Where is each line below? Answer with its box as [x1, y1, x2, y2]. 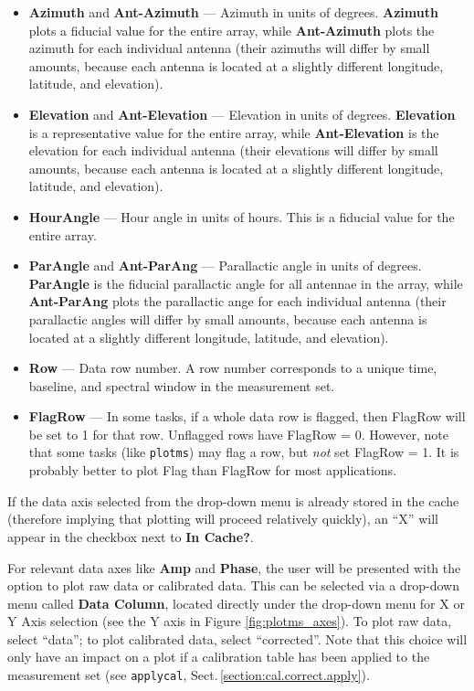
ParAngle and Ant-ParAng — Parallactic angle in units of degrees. [28, 256, 422, 275]
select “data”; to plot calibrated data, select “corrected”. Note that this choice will [7, 629, 468, 648]
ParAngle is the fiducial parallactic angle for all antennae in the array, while [28, 273, 463, 292]
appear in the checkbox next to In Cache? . [7, 526, 254, 546]
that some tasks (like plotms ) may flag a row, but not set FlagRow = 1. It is [28, 442, 459, 462]
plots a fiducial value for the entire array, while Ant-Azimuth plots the [28, 20, 435, 39]
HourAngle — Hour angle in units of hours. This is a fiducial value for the [28, 207, 455, 226]
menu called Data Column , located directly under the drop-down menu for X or [7, 593, 465, 612]
